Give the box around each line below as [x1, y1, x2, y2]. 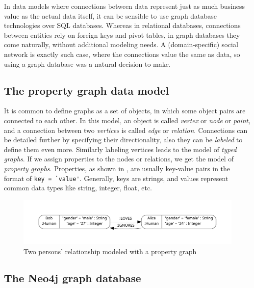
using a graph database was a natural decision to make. [4, 58, 171, 69]
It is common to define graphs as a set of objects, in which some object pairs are [4, 105, 246, 116]
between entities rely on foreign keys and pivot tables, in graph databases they [4, 29, 240, 40]
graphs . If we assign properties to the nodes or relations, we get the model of [4, 154, 234, 164]
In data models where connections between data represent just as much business [4, 1, 245, 11]
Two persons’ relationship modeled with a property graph [24, 246, 197, 256]
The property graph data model [4, 82, 169, 98]
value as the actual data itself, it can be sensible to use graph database [4, 10, 217, 21]
